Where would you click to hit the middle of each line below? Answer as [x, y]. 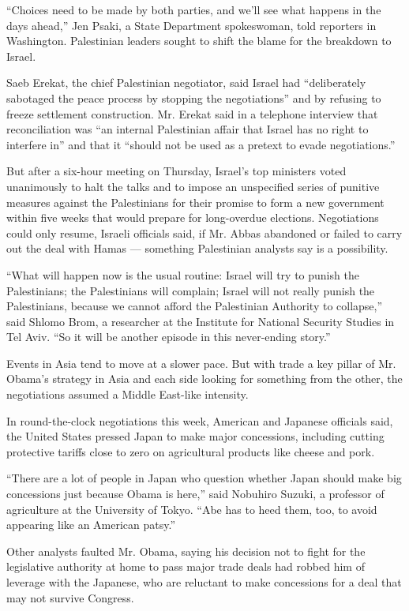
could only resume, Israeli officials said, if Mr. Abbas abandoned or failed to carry [204, 232]
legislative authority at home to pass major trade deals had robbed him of [186, 566]
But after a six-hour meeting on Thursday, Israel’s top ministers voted [176, 171]
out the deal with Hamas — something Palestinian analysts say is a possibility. [197, 248]
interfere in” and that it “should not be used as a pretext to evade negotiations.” [201, 144]
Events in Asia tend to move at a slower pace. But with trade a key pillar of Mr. [201, 363]
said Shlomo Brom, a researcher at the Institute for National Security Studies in [201, 321]
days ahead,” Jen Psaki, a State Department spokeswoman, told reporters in [191, 25]
